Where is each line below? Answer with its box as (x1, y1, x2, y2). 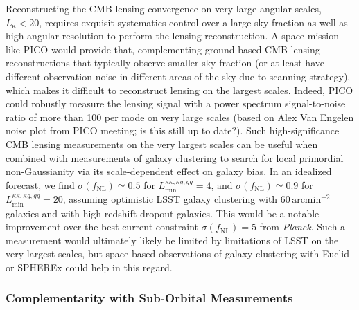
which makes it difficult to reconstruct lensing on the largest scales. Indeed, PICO (6, 82, 353, 97)
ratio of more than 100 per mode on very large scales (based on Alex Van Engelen (6, 109, 354, 124)
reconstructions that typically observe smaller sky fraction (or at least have (6, 55, 324, 70)
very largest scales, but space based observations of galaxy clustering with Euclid (6, 246, 350, 261)
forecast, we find (6, 177, 75, 192)
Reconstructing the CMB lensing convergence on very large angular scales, (6, 1, 322, 15)
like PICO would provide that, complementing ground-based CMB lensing (6, 42, 320, 56)
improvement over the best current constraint (6, 219, 198, 234)
